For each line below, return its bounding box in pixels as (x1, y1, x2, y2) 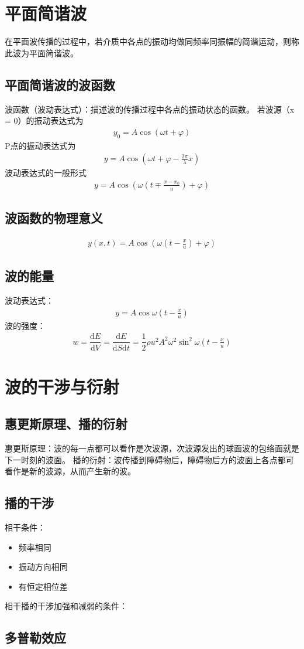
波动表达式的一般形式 (5, 167, 87, 179)
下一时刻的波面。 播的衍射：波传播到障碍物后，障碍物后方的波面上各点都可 (5, 453, 294, 465)
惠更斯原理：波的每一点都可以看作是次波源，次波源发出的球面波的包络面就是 (5, 442, 299, 454)
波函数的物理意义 (5, 209, 103, 227)
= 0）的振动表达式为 (5, 114, 84, 127)
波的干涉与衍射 (5, 374, 120, 398)
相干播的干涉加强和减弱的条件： (5, 600, 127, 612)
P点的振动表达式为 (5, 139, 76, 151)
